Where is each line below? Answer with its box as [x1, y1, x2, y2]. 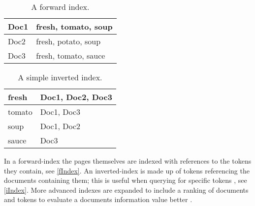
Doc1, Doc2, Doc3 [40, 91, 112, 103]
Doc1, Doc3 [40, 106, 81, 117]
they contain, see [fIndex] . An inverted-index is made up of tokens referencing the [4, 165, 250, 175]
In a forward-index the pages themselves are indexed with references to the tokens [4, 156, 252, 166]
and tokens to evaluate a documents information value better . [4, 194, 192, 205]
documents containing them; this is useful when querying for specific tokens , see [4, 175, 247, 185]
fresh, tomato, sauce [36, 50, 105, 61]
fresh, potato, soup [36, 35, 101, 47]
